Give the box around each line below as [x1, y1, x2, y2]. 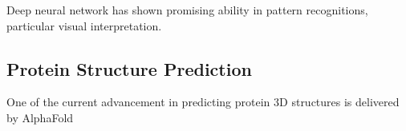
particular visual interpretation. [6, 17, 162, 34]
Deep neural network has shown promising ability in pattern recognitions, [6, 2, 368, 18]
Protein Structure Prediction [6, 56, 252, 81]
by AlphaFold [6, 109, 74, 125]
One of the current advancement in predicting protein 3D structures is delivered [6, 93, 400, 110]
